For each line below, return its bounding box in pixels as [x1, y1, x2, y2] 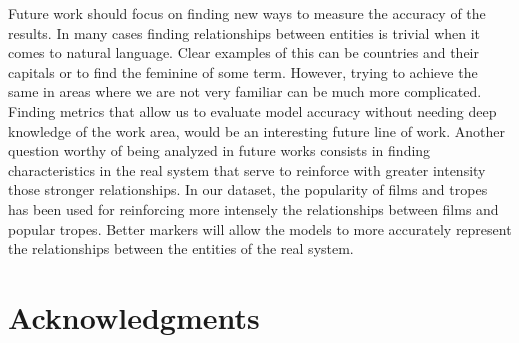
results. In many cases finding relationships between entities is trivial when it [8, 22, 481, 43]
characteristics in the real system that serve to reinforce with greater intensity [8, 159, 486, 180]
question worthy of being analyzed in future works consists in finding [8, 140, 431, 161]
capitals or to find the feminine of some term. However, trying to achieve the [8, 61, 478, 82]
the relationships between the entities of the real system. [8, 238, 354, 259]
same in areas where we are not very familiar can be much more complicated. [8, 81, 482, 102]
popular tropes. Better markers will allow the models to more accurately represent [8, 218, 512, 239]
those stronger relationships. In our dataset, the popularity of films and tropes [8, 179, 488, 200]
